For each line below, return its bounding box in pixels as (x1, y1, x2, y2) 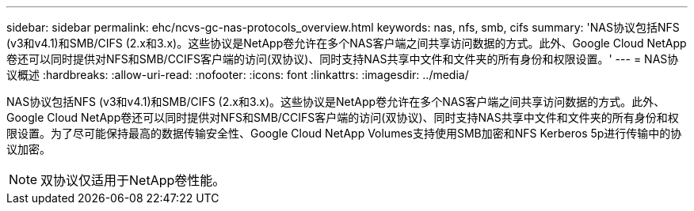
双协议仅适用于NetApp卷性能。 (40, 172, 226, 188)
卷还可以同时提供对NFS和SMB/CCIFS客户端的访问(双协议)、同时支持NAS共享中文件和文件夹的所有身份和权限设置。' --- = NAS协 (6, 52, 679, 66)
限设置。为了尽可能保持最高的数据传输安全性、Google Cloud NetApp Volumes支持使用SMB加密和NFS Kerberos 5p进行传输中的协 (6, 126, 682, 140)
